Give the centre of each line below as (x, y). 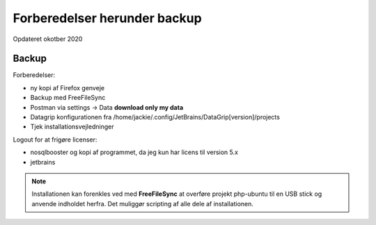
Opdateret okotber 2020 (48, 39)
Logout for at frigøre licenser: (55, 140)
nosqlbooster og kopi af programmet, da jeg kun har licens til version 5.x (134, 152)
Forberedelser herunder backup (107, 18)
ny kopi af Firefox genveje (67, 87)
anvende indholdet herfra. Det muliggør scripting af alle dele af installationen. (143, 203)
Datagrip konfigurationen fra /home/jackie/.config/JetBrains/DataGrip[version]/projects (155, 117)
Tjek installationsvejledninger (72, 127)
